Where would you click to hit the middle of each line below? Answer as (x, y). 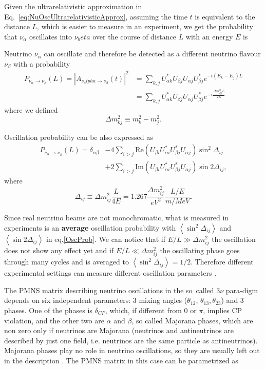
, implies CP (223, 310)
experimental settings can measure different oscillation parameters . (110, 273)
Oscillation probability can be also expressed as (79, 137)
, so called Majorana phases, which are (192, 320)
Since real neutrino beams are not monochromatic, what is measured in (117, 218)
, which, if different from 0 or (151, 310)
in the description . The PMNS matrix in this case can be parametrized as (121, 360)
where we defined (31, 109)
